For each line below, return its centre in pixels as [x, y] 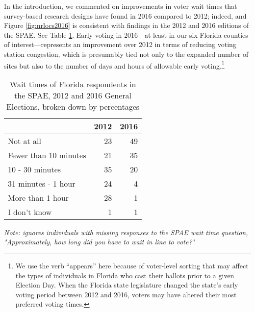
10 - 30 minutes [35, 169]
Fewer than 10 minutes [47, 155]
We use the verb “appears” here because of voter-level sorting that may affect [132, 265]
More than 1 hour [38, 197]
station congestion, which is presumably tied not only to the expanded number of [126, 54]
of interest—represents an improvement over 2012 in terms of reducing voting [120, 44]
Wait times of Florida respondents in [73, 84]
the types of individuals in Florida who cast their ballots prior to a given [125, 275]
